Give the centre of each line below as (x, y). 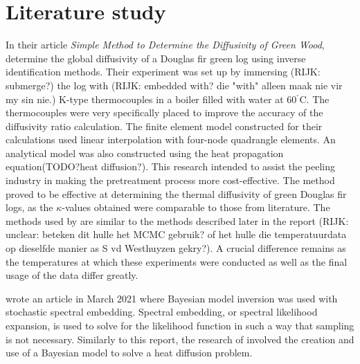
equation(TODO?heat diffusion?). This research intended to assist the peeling (170, 166)
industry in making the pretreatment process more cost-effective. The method (170, 180)
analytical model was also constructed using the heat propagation (145, 153)
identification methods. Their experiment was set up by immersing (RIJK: (163, 72)
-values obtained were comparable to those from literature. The (196, 207)
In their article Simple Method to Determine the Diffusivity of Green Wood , (165, 45)
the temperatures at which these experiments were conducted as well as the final (177, 261)
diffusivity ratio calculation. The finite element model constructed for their (164, 126)
